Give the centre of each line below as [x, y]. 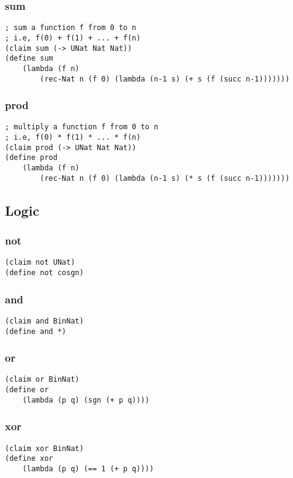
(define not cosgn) [44, 272]
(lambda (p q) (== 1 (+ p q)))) [88, 469]
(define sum [29, 59]
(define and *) [36, 331]
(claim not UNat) [40, 263]
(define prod [31, 158]
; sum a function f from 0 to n [71, 28]
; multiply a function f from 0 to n [82, 127]
